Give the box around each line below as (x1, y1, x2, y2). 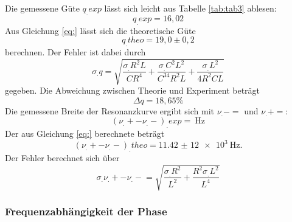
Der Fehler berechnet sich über (5, 151, 120, 164)
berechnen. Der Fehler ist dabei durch (5, 45, 146, 58)
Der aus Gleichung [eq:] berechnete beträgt (5, 127, 165, 140)
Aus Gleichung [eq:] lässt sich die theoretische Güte (5, 24, 196, 36)
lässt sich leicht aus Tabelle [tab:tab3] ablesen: (104, 2, 277, 14)
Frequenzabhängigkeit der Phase (5, 204, 167, 219)
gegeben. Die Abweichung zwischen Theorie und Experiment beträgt (5, 84, 260, 97)
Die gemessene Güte (5, 2, 80, 14)
